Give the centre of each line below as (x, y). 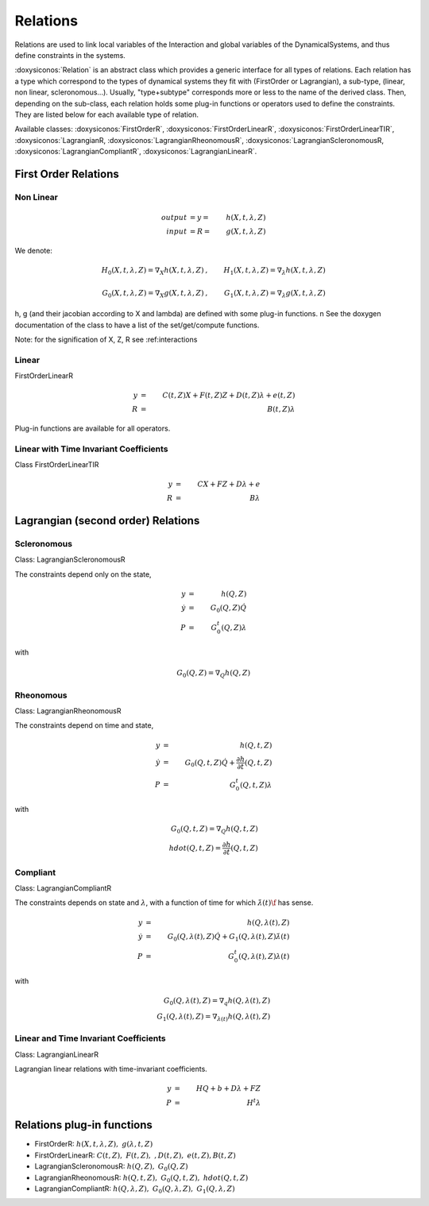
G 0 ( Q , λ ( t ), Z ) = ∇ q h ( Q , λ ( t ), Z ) (217, 1001)
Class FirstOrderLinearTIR (57, 465)
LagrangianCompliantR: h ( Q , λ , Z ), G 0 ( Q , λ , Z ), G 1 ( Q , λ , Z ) (135, 1189)
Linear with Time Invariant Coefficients (91, 449)
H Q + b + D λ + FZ (228, 1089)
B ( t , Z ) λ (281, 410)
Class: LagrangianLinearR (57, 1054)
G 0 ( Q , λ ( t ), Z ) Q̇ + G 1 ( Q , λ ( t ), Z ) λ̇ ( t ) (228, 937)
